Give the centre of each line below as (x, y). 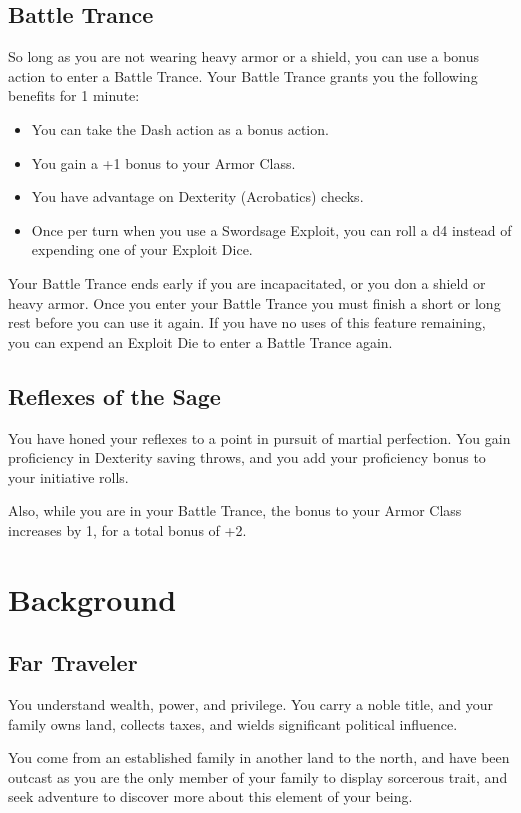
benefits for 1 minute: (74, 95)
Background (92, 598)
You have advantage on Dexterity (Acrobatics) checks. (197, 196)
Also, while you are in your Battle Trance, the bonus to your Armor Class (235, 510)
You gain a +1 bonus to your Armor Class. (163, 162)
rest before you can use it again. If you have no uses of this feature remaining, (247, 322)
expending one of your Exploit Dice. (142, 249)
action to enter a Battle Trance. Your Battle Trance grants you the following (243, 75)
